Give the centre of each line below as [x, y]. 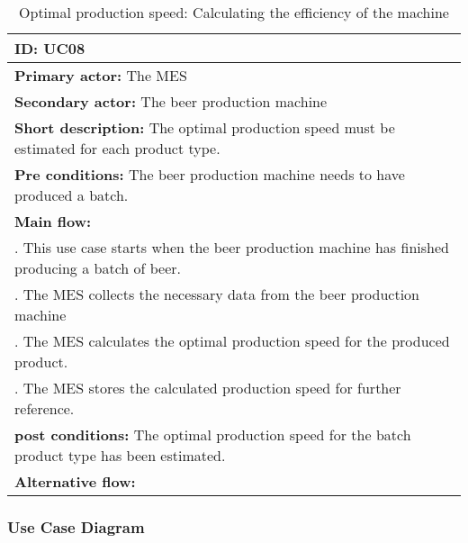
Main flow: [53, 221]
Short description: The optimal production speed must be [205, 127]
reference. [45, 408]
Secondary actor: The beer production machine [171, 101]
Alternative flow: [75, 481]
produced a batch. [72, 195]
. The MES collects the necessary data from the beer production [217, 294]
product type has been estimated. [120, 455]
